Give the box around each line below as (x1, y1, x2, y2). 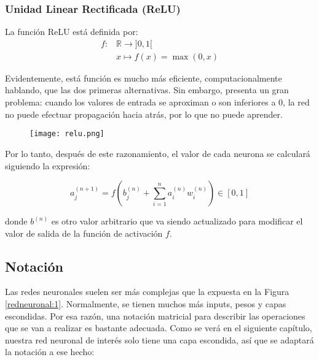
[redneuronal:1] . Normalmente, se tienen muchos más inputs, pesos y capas (5, 297, 286, 310)
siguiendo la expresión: (5, 159, 90, 172)
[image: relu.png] (30, 129, 104, 139)
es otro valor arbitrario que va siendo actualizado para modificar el (51, 215, 303, 228)
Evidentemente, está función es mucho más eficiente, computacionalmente (5, 71, 282, 84)
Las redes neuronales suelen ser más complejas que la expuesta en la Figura (5, 285, 289, 298)
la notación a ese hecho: (5, 345, 95, 358)
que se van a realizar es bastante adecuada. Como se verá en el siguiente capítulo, (5, 321, 312, 334)
